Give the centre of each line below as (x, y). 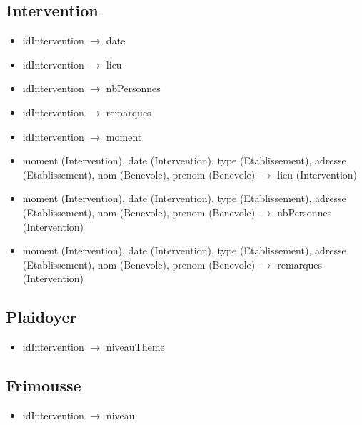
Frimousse (44, 385)
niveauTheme (135, 347)
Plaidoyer (41, 317)
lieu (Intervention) (317, 174)
